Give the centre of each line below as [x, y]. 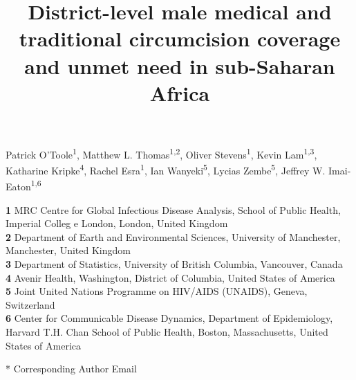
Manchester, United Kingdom [68, 250]
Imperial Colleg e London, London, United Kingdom [117, 223]
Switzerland [30, 304]
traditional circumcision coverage [180, 38]
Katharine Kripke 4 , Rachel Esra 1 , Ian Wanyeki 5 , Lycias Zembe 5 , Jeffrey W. [166, 169]
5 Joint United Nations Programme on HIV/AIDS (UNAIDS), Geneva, [157, 291]
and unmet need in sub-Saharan [180, 65]
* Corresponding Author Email [71, 369]
